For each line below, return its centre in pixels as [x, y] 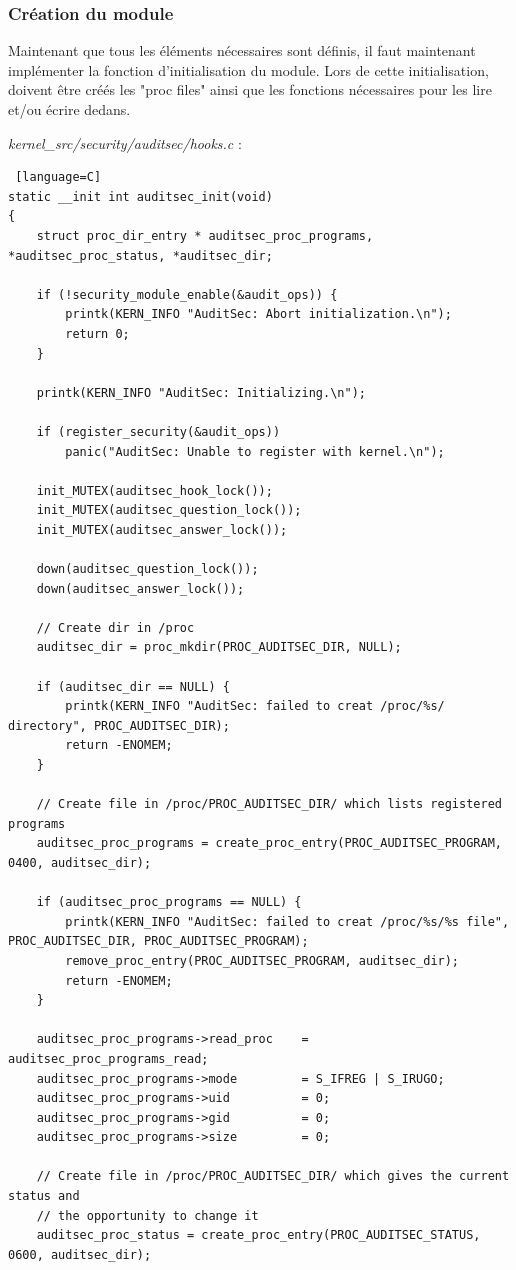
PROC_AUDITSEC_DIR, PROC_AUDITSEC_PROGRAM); [158, 941]
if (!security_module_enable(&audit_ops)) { [187, 294]
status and [44, 1196]
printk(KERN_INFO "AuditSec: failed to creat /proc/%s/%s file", [287, 921]
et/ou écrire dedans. [69, 109]
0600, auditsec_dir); [80, 1254]
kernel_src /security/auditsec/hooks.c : [125, 142]
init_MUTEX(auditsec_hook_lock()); [154, 490]
